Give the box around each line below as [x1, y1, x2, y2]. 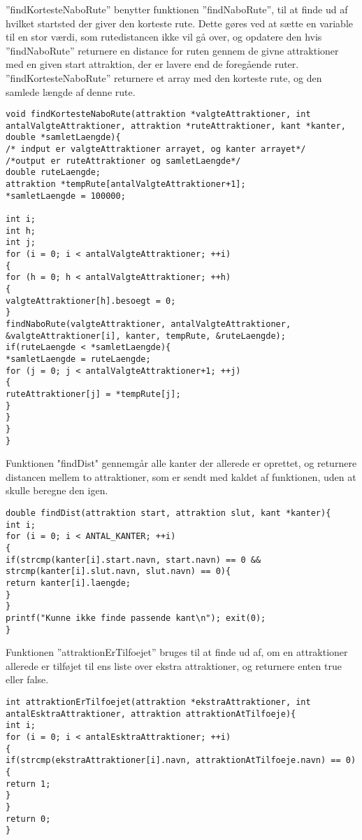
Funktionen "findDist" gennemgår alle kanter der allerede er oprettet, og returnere [6, 456, 357, 470]
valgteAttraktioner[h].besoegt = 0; [6, 295, 176, 306]
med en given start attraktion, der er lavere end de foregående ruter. [6, 57, 299, 71]
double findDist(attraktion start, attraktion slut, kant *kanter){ [6, 507, 331, 518]
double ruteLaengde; [6, 167, 101, 178]
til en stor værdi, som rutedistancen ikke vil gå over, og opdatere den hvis [6, 29, 322, 44]
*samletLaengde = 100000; [6, 190, 126, 201]
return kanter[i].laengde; [6, 577, 131, 588]
